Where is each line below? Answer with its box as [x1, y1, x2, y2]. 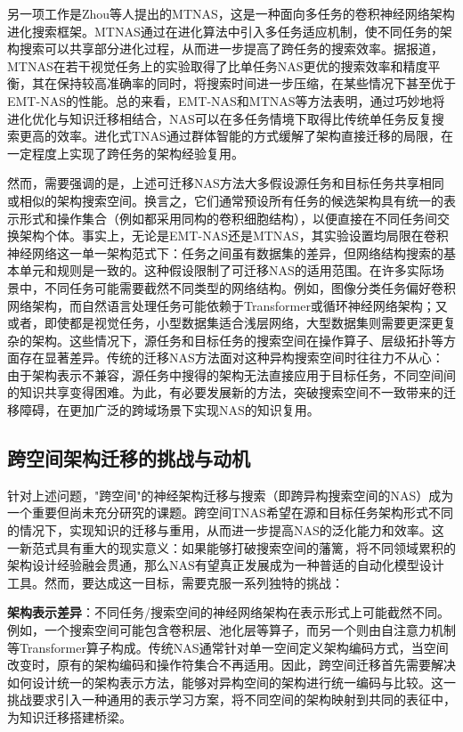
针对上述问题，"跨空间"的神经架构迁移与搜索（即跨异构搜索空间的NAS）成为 [7, 485, 454, 504]
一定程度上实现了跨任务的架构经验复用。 [7, 143, 244, 162]
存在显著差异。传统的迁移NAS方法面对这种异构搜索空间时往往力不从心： [19, 348, 444, 367]
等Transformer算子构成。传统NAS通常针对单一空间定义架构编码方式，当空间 [7, 638, 449, 656]
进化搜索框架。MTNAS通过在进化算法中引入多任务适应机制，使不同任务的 [7, 21, 440, 40]
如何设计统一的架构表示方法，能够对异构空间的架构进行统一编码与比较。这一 [7, 672, 456, 691]
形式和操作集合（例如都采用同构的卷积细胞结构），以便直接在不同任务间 [19, 208, 437, 227]
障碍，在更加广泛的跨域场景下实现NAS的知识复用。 [19, 401, 320, 419]
